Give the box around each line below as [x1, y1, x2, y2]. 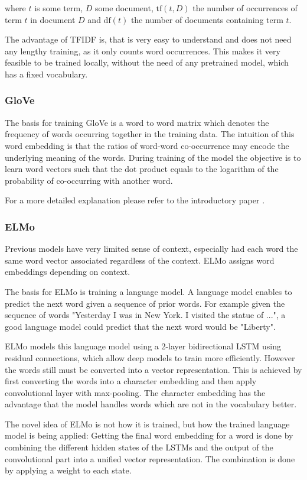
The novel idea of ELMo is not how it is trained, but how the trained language [5, 417, 290, 430]
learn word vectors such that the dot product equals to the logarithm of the [5, 163, 279, 175]
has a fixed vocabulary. [5, 67, 88, 80]
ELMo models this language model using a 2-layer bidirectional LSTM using [5, 340, 282, 352]
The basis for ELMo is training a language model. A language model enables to [5, 285, 292, 297]
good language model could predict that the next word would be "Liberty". [5, 320, 276, 332]
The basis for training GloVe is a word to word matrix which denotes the [5, 116, 269, 128]
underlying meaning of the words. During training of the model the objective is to [5, 151, 301, 163]
